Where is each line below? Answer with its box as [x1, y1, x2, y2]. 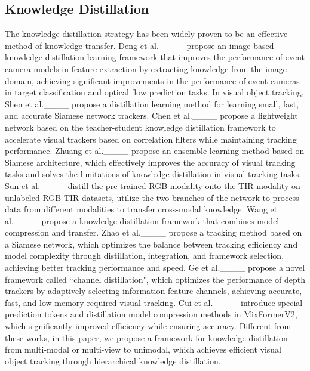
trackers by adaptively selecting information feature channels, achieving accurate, [5, 285, 302, 297]
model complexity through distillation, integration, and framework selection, [5, 249, 284, 262]
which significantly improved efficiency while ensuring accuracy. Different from [5, 320, 291, 332]
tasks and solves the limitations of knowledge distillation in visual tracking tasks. [5, 168, 302, 180]
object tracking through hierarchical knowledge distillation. [5, 354, 221, 367]
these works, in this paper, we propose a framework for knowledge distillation [5, 331, 288, 344]
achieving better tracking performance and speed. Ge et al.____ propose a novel [5, 261, 305, 274]
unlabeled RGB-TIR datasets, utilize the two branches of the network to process [5, 191, 299, 203]
